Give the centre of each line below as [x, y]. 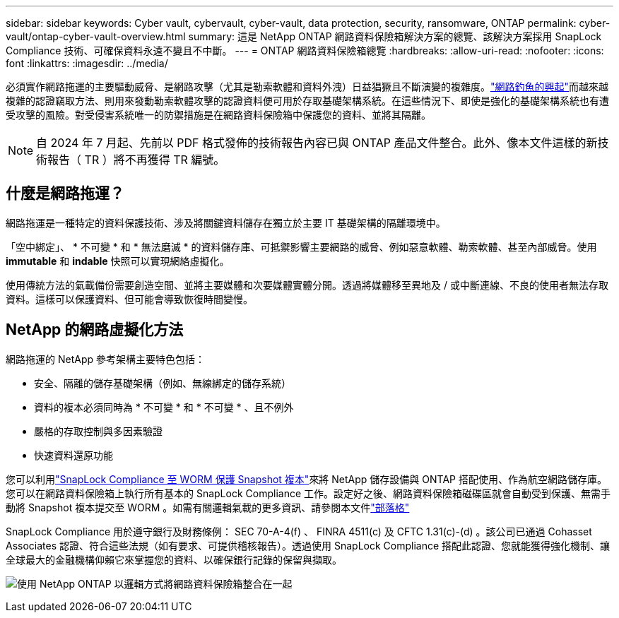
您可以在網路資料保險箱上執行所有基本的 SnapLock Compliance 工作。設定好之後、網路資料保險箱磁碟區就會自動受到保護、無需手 [308, 493]
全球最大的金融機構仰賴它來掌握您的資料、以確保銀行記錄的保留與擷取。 [174, 559]
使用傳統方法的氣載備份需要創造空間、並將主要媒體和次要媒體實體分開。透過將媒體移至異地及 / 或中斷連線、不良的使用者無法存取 [307, 285]
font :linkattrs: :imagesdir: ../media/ [87, 63]
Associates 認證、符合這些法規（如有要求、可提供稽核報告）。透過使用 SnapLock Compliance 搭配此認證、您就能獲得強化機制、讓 [308, 545]
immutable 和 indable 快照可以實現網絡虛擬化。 [118, 261]
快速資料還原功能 [73, 455]
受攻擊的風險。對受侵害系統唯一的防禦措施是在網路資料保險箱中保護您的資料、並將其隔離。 [218, 115]
